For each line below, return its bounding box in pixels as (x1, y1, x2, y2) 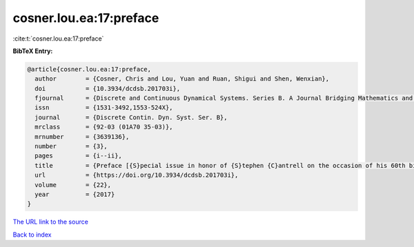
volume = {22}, (34, 181, 112, 189)
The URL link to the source (12, 217, 89, 226)
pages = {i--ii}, (34, 152, 122, 160)
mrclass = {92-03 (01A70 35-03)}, (34, 123, 173, 131)
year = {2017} (34, 191, 115, 198)
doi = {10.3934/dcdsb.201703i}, (34, 85, 181, 92)
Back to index (12, 230, 52, 239)
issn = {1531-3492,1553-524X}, (34, 104, 173, 111)
